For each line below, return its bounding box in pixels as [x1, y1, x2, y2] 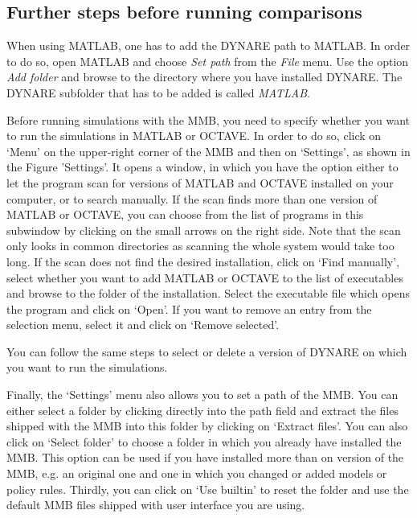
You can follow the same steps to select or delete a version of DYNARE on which [6, 343, 407, 360]
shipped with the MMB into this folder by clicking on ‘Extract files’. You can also [6, 417, 408, 434]
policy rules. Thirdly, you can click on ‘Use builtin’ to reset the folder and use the [6, 480, 409, 497]
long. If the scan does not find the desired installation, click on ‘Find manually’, [6, 253, 400, 269]
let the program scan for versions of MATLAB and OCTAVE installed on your [6, 174, 394, 191]
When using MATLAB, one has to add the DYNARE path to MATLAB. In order [6, 37, 411, 54]
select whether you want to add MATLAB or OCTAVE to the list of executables [6, 269, 403, 286]
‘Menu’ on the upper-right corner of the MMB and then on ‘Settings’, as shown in [6, 142, 411, 159]
